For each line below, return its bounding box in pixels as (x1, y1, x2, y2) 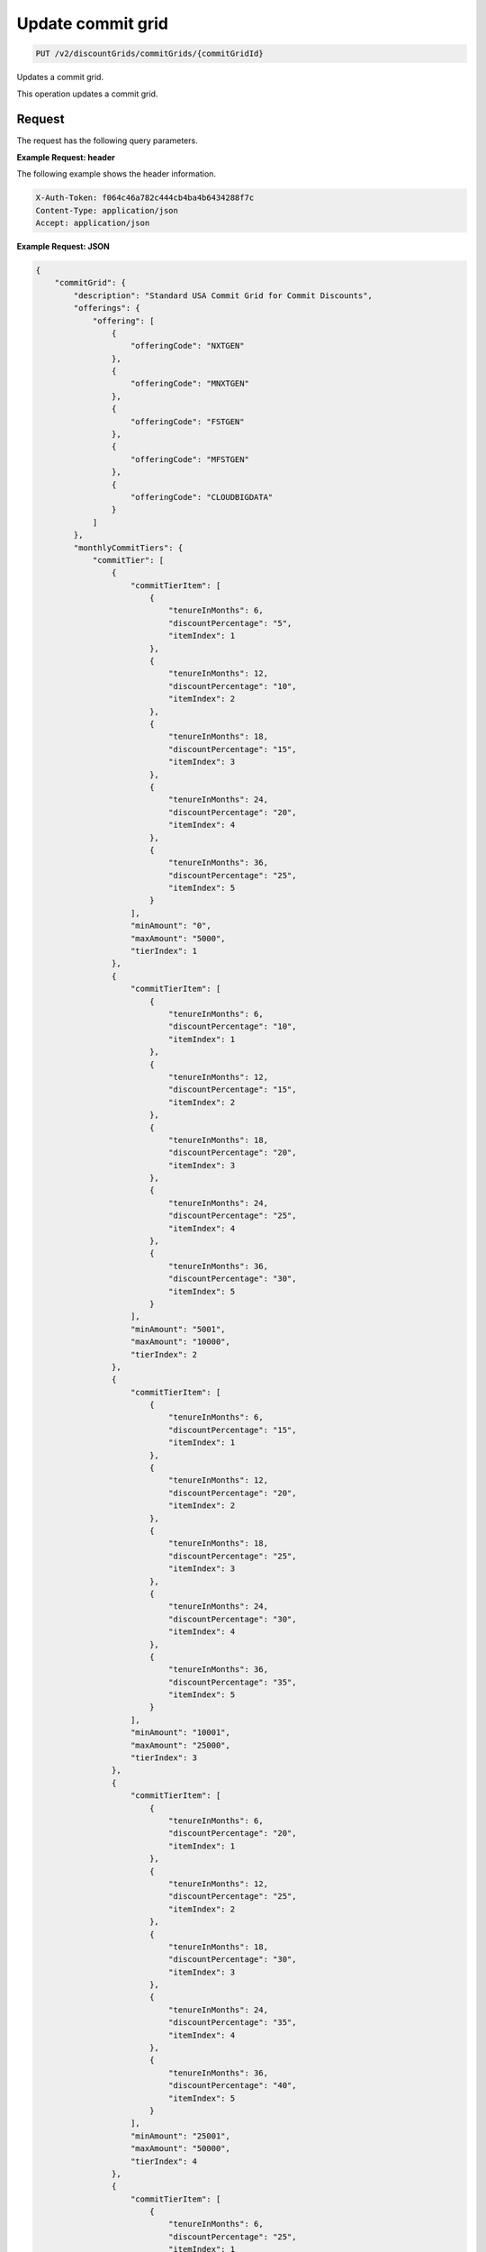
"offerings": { (73, 303, 141, 313)
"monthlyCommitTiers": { (73, 542, 184, 553)
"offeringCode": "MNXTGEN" (130, 378, 249, 389)
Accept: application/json (35, 217, 150, 228)
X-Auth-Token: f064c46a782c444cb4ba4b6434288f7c (35, 193, 255, 203)
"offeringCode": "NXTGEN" (130, 341, 245, 351)
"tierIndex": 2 (130, 1349, 198, 1359)
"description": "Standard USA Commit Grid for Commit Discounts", (73, 290, 373, 301)
